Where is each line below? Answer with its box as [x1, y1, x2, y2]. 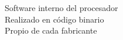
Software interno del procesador [5, 2, 118, 13]
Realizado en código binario [5, 13, 104, 25]
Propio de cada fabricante [5, 24, 97, 37]
